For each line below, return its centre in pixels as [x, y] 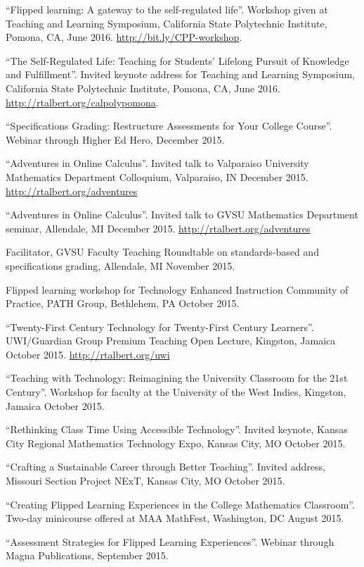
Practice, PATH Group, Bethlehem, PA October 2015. [123, 303]
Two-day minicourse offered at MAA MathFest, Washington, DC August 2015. [175, 518]
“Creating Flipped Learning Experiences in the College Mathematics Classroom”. [180, 504]
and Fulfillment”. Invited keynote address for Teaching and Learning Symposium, [181, 74]
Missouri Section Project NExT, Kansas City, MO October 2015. [145, 481]
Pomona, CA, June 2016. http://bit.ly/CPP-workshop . [124, 37]
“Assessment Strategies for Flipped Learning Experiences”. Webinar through [170, 541]
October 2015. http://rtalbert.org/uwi [88, 354]
